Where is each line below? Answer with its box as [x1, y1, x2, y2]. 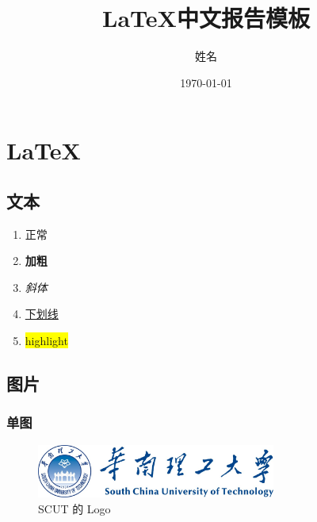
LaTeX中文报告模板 [102, 2, 310, 34]
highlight [25, 332, 68, 349]
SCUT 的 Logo [38, 500, 111, 516]
